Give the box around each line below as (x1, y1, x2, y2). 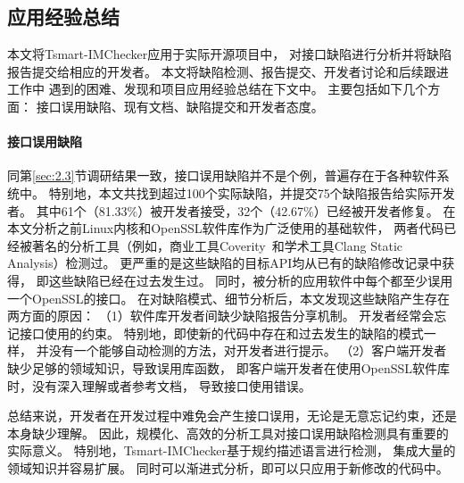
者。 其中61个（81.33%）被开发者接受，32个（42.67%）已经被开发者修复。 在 (7, 201, 456, 220)
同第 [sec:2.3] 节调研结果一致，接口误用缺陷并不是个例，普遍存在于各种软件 (7, 166, 437, 185)
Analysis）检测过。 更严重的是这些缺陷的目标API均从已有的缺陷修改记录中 (7, 254, 443, 272)
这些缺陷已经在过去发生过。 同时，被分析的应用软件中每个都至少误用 (48, 271, 453, 289)
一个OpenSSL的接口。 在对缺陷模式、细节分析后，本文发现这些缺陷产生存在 (7, 288, 451, 307)
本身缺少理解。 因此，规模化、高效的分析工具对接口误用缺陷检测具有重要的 (7, 423, 449, 442)
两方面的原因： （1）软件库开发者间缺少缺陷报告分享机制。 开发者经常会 (7, 306, 435, 325)
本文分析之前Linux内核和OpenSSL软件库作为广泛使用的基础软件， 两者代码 (7, 219, 444, 237)
